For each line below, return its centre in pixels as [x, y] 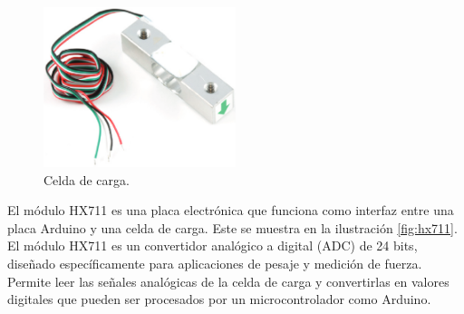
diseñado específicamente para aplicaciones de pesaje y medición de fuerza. [215, 263]
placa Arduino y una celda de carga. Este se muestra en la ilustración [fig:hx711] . [232, 227]
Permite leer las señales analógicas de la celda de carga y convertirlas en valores [228, 281]
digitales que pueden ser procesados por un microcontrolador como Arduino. [219, 299]
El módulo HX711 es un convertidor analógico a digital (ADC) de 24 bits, [213, 245]
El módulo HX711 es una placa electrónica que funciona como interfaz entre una [231, 210]
